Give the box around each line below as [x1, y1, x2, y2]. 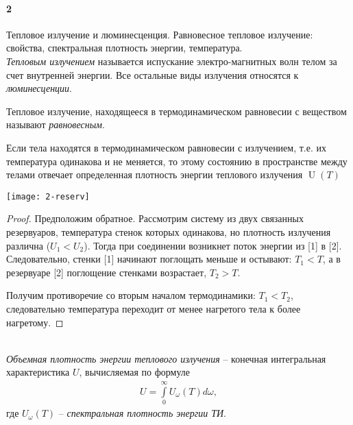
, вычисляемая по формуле [79, 365, 191, 379]
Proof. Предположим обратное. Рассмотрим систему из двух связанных [6, 211, 304, 226]
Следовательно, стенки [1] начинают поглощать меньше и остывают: [6, 252, 292, 266]
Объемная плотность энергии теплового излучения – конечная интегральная [6, 351, 326, 365]
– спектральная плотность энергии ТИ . [58, 406, 226, 420]
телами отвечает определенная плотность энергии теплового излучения [6, 167, 303, 182]
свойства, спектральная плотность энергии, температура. [6, 40, 243, 55]
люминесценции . [6, 81, 72, 95]
